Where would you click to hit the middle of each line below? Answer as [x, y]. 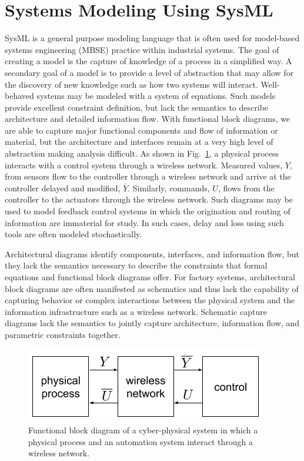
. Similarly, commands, [169, 188]
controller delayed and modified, [63, 188]
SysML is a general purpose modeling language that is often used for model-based [152, 38]
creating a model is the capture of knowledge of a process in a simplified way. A [148, 61]
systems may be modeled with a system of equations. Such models [156, 96]
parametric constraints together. [63, 334]
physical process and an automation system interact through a [141, 441]
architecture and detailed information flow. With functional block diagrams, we [148, 119]
